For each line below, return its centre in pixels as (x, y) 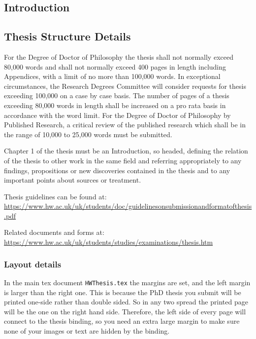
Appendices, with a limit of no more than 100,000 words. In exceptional (112, 76)
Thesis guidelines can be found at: (55, 196)
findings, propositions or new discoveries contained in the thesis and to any (117, 170)
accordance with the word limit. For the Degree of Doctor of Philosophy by (117, 115)
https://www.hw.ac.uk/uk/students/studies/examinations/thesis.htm (109, 242)
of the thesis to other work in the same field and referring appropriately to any (123, 160)
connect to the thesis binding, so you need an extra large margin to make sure (122, 321)
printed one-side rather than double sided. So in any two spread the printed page (126, 302)
